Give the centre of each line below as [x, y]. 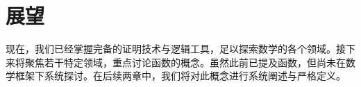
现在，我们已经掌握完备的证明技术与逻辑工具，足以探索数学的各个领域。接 [176, 49]
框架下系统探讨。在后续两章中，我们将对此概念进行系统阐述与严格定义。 [180, 76]
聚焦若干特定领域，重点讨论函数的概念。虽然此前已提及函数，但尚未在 [185, 62]
